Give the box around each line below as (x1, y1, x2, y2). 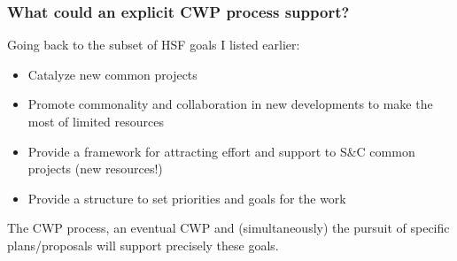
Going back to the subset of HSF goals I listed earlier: (7, 35, 300, 54)
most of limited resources (27, 112, 164, 130)
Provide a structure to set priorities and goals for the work (27, 188, 346, 207)
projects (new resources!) (27, 159, 163, 178)
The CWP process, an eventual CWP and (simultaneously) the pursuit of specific (7, 219, 450, 237)
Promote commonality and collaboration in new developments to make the (27, 95, 433, 113)
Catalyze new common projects (27, 65, 198, 83)
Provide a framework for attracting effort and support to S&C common (27, 142, 415, 160)
